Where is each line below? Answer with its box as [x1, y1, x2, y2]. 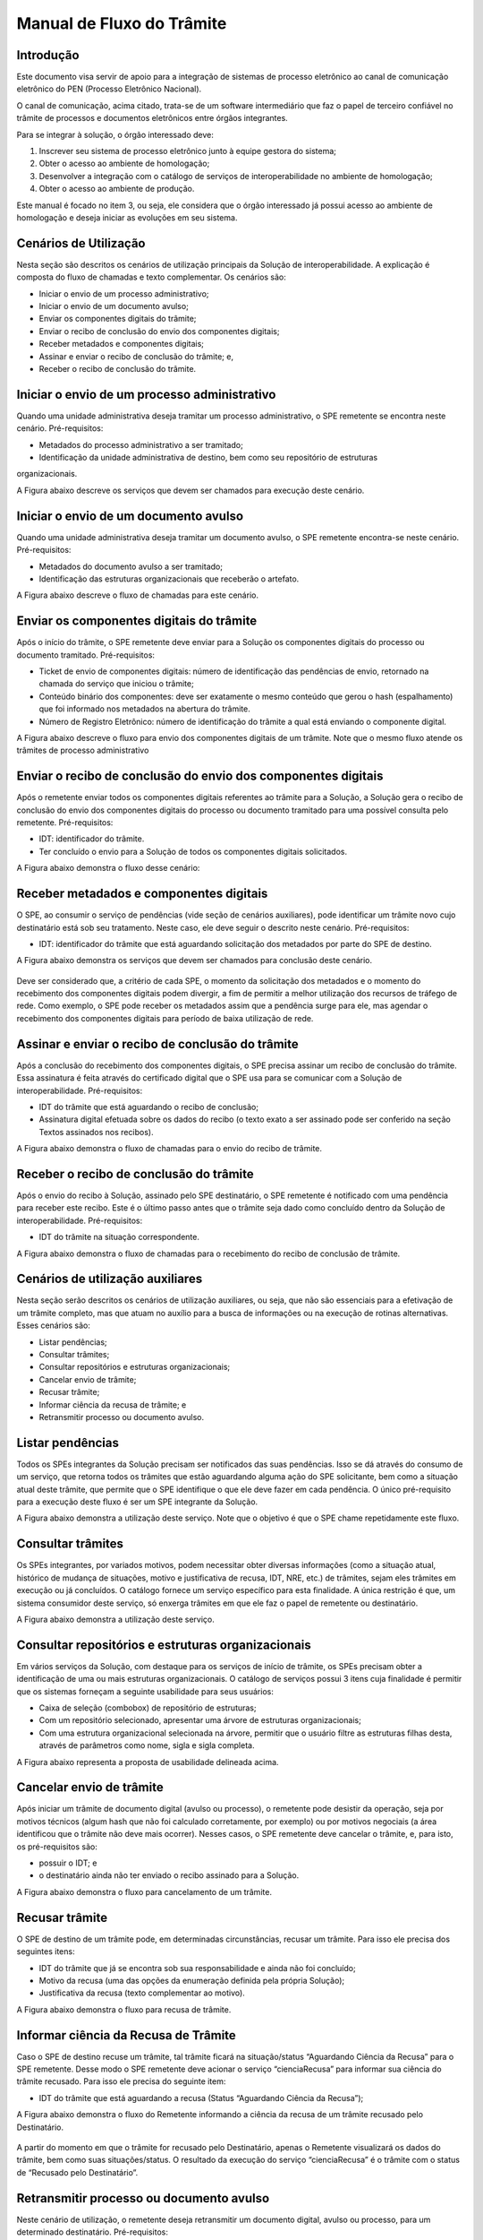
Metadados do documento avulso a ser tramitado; [38, 561, 224, 572]
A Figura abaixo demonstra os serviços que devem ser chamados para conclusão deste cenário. [16, 955, 373, 966]
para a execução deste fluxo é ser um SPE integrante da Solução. [16, 1496, 258, 1507]
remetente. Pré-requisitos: [16, 817, 114, 828]
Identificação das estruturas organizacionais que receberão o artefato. [38, 573, 300, 584]
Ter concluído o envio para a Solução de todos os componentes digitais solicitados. [38, 846, 348, 857]
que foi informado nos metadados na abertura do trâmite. [38, 703, 250, 714]
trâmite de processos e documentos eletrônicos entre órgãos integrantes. [16, 113, 288, 124]
